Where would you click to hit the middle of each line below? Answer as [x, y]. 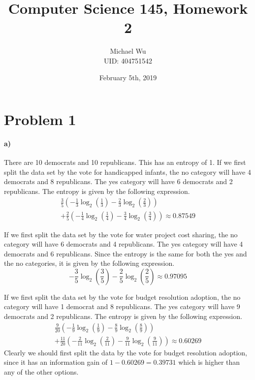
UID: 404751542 [128, 60]
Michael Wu [128, 51]
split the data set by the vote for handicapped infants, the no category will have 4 [127, 172]
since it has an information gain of [56, 362]
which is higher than [209, 362]
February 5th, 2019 [128, 77]
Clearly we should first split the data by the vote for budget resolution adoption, [126, 352]
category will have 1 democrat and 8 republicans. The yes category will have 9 [122, 306]
